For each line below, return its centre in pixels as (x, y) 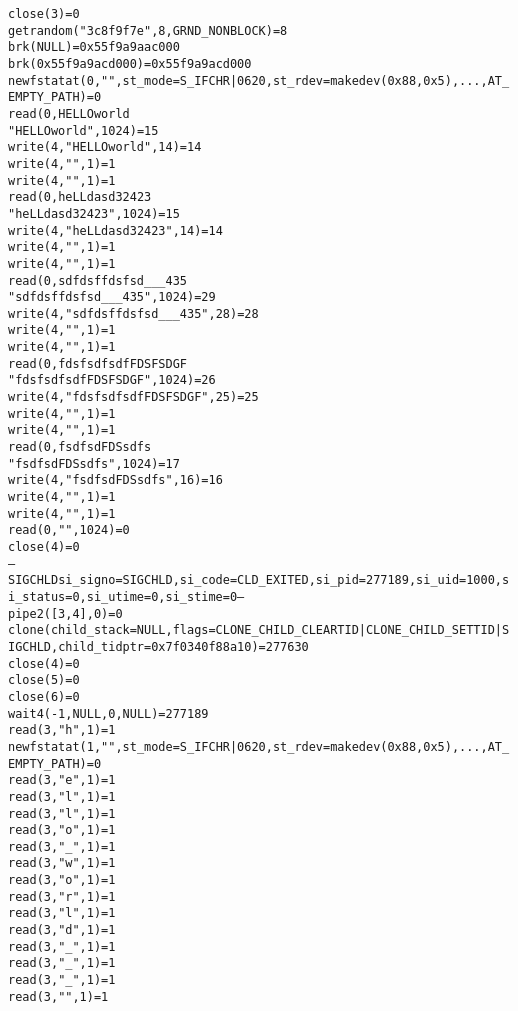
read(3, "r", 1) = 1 (62, 896)
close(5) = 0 (44, 680)
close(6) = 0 (44, 696)
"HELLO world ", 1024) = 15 (83, 130)
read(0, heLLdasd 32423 (80, 197)
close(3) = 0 (44, 14)
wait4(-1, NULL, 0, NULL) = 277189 (108, 713)
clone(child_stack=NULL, (90, 630)
